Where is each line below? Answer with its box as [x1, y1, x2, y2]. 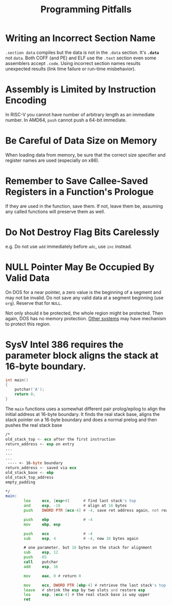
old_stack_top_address [5, 475, 54, 480]
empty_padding [5, 479, 36, 485]
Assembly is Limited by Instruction [5, 83, 156, 95]
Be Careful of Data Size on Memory [5, 135, 157, 147]
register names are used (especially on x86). [5, 157, 100, 163]
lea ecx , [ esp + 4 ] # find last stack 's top [24, 498, 137, 504]
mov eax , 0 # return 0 [24, 573, 81, 578]
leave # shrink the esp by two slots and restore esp [24, 588, 145, 593]
